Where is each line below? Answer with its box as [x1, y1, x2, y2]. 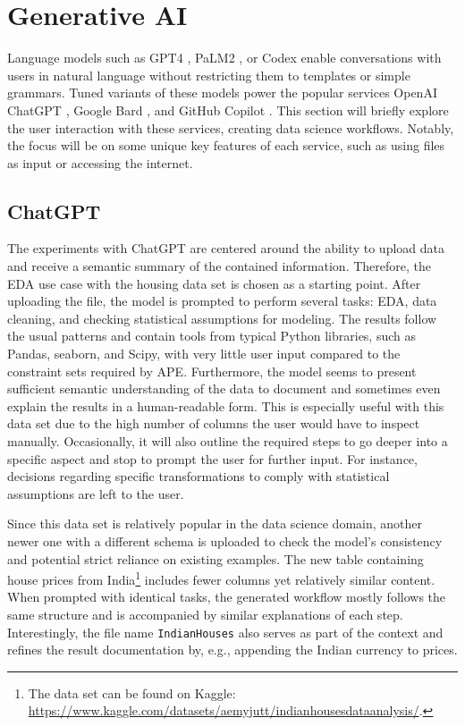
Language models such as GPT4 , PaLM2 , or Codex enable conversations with [7, 48, 442, 67]
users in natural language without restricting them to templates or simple [7, 65, 410, 84]
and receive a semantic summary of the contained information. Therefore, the [7, 257, 431, 275]
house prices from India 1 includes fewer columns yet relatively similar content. [7, 568, 435, 588]
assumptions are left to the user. [7, 484, 184, 502]
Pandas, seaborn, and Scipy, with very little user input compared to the [7, 344, 401, 363]
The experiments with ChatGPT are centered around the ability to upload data [7, 239, 444, 257]
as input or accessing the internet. [7, 153, 193, 172]
